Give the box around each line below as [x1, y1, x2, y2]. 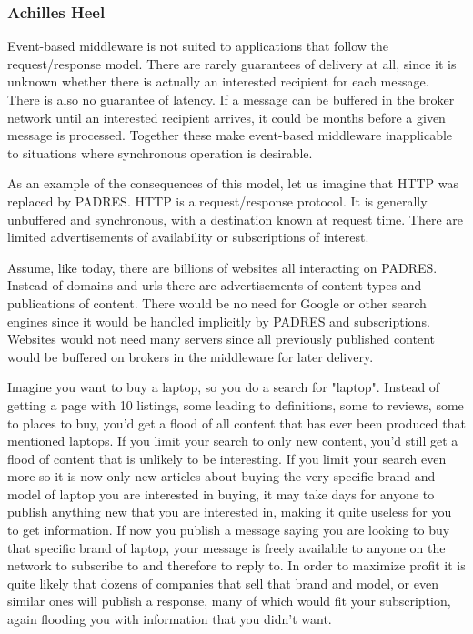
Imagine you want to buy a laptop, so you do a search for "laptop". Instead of [7, 377, 440, 397]
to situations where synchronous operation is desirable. [7, 143, 313, 162]
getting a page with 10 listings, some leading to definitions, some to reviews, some [7, 395, 464, 414]
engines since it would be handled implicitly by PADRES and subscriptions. [7, 311, 430, 330]
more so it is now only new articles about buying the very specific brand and [7, 467, 436, 486]
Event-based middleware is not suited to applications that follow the [7, 36, 388, 55]
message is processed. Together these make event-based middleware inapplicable [7, 126, 453, 145]
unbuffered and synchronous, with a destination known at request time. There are [7, 209, 464, 228]
